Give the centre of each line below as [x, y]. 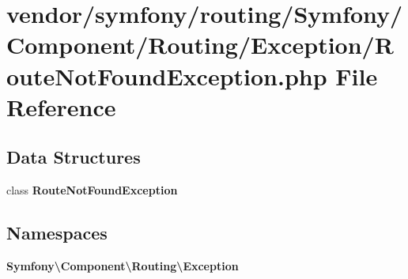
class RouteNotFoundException [92, 190]
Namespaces [57, 233]
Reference [61, 106]
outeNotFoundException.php [167, 75]
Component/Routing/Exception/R [200, 45]
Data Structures [74, 157]
